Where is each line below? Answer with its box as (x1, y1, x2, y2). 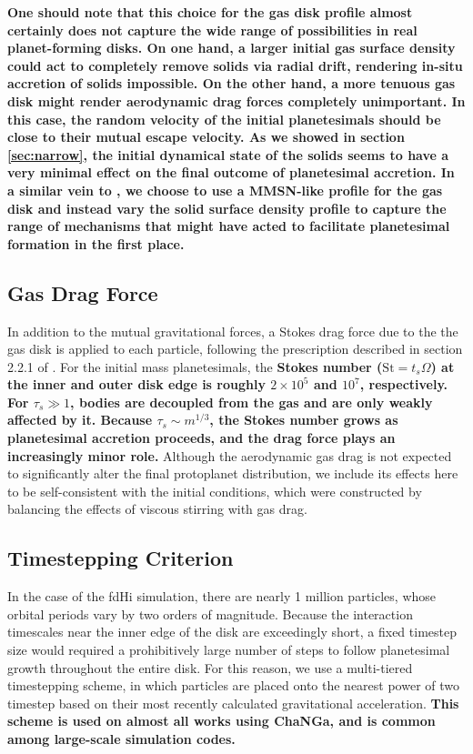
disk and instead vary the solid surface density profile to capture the (7, 198, 447, 217)
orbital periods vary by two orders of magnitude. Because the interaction (7, 604, 413, 623)
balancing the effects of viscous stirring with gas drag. (7, 499, 307, 518)
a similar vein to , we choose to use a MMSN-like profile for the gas (7, 180, 443, 199)
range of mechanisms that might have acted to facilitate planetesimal (7, 216, 450, 236)
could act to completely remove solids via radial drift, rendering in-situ (7, 55, 463, 75)
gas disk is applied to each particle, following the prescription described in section (7, 339, 463, 358)
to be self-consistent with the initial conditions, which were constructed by (7, 481, 422, 500)
